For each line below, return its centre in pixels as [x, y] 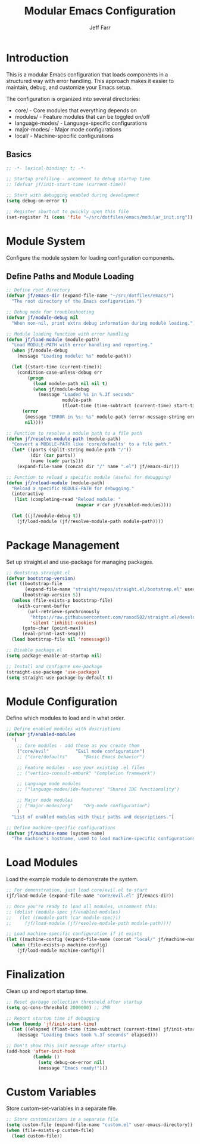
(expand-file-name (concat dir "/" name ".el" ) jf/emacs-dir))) [98, 466]
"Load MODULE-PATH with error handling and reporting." [82, 345]
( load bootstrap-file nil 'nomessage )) [61, 639]
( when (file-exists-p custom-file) [50, 1131]
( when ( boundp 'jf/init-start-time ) [51, 1024]
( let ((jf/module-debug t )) [46, 516]
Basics [19, 154]
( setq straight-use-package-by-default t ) [60, 678]
